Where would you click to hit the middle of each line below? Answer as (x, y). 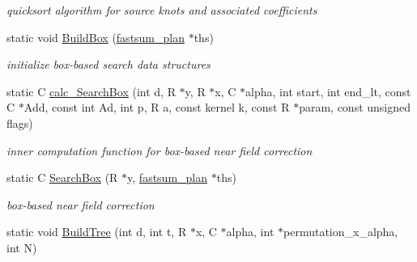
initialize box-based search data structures (109, 64)
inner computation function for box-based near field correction (160, 150)
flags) (20, 123)
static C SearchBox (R (62, 177)
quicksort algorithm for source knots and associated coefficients (162, 10)
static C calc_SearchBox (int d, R (91, 91)
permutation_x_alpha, (341, 232)
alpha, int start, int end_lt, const (328, 91)
